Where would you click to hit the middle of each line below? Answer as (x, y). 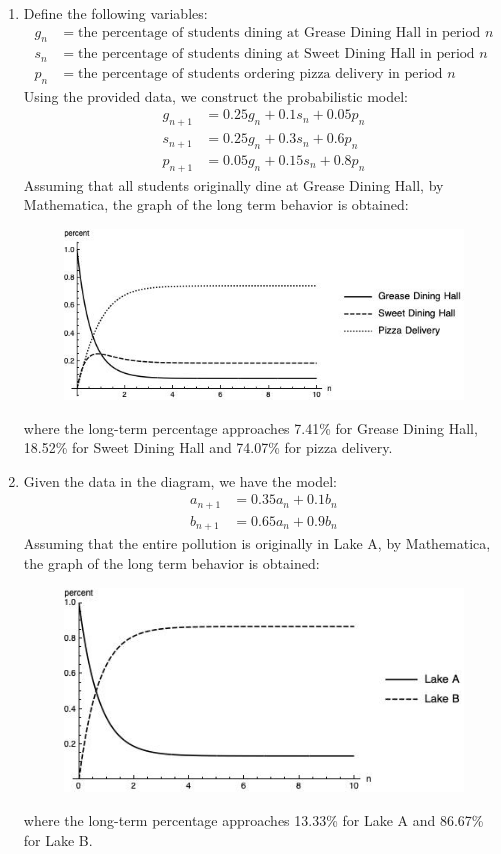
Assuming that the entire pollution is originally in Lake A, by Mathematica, (257, 543)
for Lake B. (58, 839)
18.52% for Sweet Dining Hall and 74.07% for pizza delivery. (208, 447)
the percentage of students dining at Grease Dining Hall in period (279, 32)
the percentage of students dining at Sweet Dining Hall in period (276, 54)
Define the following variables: (115, 13)
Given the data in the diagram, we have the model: (180, 480)
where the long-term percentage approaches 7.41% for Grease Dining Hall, (250, 427)
